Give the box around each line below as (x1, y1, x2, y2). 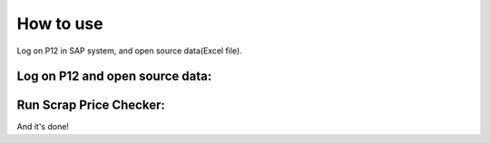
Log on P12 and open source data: (16, 69, 212, 84)
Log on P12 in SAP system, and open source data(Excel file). (16, 45, 242, 56)
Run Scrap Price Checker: (16, 98, 165, 113)
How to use (16, 14, 103, 33)
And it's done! (16, 121, 70, 132)
